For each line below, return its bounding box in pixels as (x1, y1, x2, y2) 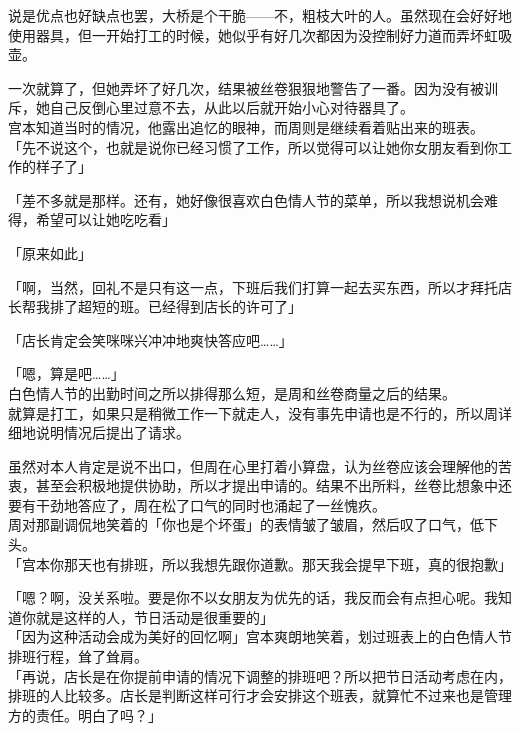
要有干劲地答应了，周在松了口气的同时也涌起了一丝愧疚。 (8, 494, 386, 515)
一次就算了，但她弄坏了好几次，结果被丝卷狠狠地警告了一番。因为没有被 (8, 77, 484, 98)
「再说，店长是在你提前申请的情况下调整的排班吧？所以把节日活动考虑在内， (8, 665, 512, 686)
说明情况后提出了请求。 (35, 422, 190, 443)
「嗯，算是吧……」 (8, 363, 125, 384)
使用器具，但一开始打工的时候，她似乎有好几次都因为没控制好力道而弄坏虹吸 (8, 24, 512, 45)
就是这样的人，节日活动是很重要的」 (35, 606, 274, 627)
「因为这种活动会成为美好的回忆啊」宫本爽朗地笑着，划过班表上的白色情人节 (8, 626, 512, 647)
